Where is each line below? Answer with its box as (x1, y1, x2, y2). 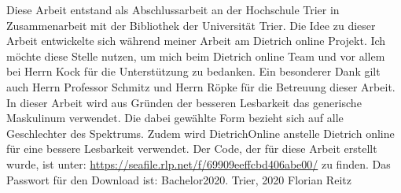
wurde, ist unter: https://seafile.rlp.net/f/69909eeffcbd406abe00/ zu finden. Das (6, 155, 391, 172)
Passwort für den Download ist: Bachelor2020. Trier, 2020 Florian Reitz (6, 171, 351, 187)
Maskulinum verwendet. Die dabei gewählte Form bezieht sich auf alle (6, 109, 344, 126)
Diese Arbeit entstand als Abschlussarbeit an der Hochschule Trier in (6, 2, 340, 17)
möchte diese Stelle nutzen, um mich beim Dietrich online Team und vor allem (6, 47, 385, 64)
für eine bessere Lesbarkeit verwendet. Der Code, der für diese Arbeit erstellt (6, 140, 377, 157)
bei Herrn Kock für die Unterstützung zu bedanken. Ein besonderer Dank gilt (6, 63, 381, 80)
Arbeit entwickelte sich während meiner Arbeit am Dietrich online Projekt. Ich (6, 32, 386, 49)
